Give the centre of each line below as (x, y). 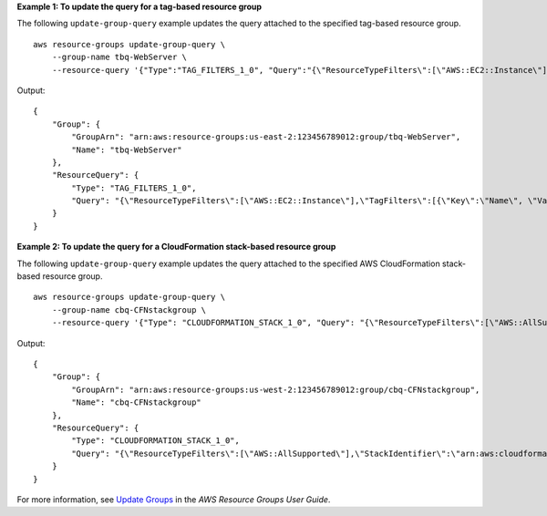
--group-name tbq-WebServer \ (119, 57)
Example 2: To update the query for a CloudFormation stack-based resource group (176, 247)
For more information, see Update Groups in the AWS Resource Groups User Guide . (174, 499)
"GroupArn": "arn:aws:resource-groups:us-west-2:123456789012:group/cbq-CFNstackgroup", (276, 389)
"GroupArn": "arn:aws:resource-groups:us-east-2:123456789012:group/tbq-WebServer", (266, 137)
